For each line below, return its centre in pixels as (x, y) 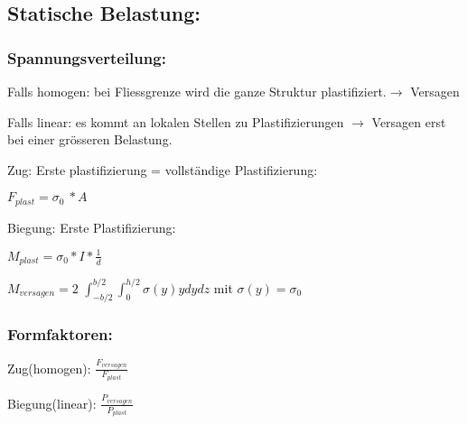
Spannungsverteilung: (87, 57)
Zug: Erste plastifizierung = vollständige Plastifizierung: (163, 169)
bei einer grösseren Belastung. (90, 139)
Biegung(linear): (52, 403)
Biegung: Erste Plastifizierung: (92, 227)
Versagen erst (409, 121)
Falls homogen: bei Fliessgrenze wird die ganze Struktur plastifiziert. (197, 91)
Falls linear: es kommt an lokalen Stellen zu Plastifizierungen (176, 121)
